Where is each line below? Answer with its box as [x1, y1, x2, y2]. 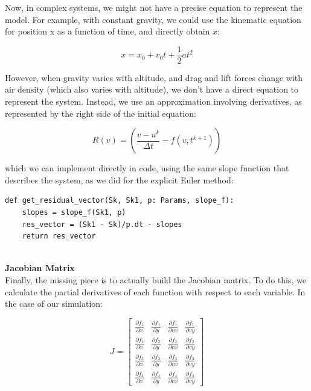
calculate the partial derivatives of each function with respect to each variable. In [5, 285, 306, 298]
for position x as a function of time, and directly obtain [5, 25, 210, 38]
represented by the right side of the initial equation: [5, 107, 196, 119]
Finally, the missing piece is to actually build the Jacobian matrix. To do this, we [5, 273, 306, 286]
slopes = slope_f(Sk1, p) [22, 208, 126, 217]
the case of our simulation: [5, 297, 103, 310]
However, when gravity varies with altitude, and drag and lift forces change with [5, 71, 303, 84]
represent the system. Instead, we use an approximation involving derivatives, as [5, 95, 302, 108]
